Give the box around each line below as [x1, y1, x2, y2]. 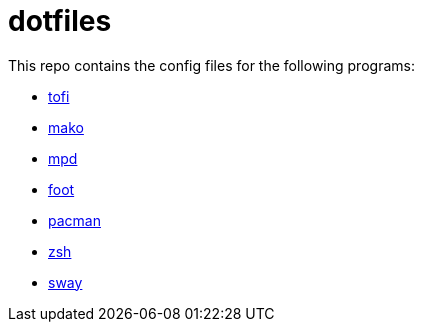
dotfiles [8, 4, 112, 38]
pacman [48, 211, 101, 229]
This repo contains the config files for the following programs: [8, 56, 415, 74]
